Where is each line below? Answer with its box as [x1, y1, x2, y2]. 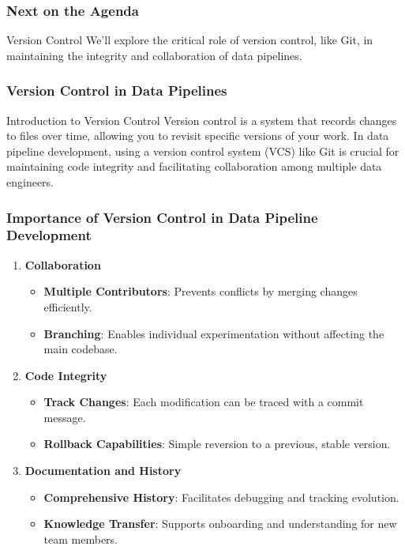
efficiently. [43, 298, 92, 315]
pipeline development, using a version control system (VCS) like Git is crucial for [6, 142, 399, 159]
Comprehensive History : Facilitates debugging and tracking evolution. [43, 488, 399, 505]
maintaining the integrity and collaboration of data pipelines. [6, 47, 302, 63]
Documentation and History [24, 462, 182, 479]
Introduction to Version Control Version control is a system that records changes [6, 111, 397, 128]
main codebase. [43, 341, 118, 357]
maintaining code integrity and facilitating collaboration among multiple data [6, 158, 382, 175]
